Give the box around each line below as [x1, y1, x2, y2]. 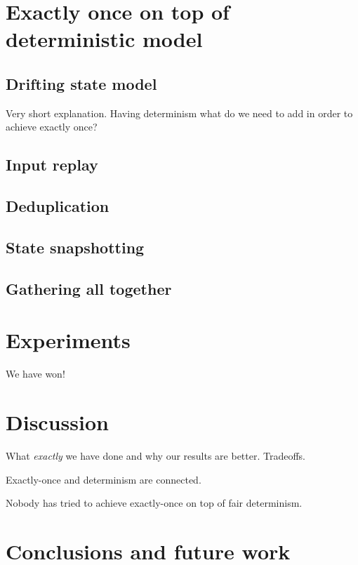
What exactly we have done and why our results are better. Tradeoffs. [6, 448, 305, 463]
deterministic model [6, 25, 203, 53]
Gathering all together [6, 277, 172, 299]
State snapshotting [6, 236, 145, 258]
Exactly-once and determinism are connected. [6, 472, 201, 486]
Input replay [6, 154, 98, 175]
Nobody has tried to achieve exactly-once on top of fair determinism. [6, 496, 303, 510]
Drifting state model [6, 72, 157, 94]
